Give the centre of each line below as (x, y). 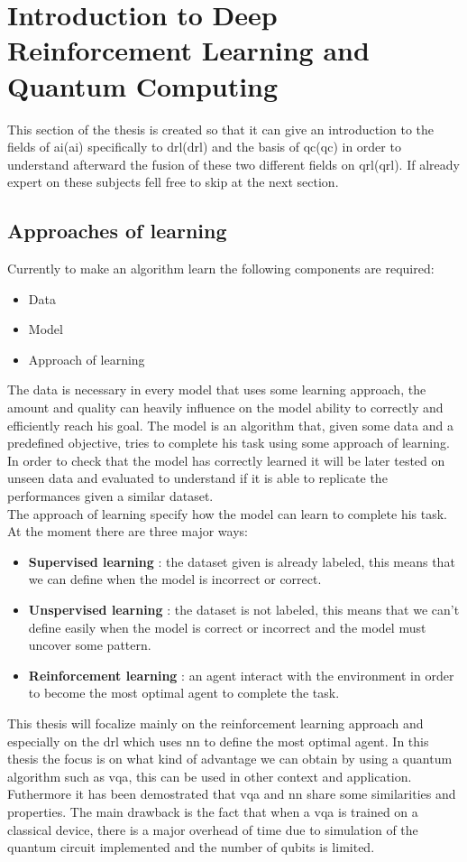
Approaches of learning (117, 231)
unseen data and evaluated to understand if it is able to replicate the (197, 478)
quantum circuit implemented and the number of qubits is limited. (191, 847)
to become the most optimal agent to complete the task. (184, 693)
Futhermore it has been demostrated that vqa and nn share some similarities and (232, 794)
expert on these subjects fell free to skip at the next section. (173, 182)
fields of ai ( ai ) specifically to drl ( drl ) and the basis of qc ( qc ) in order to (204, 147)
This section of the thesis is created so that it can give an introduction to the (221, 129)
